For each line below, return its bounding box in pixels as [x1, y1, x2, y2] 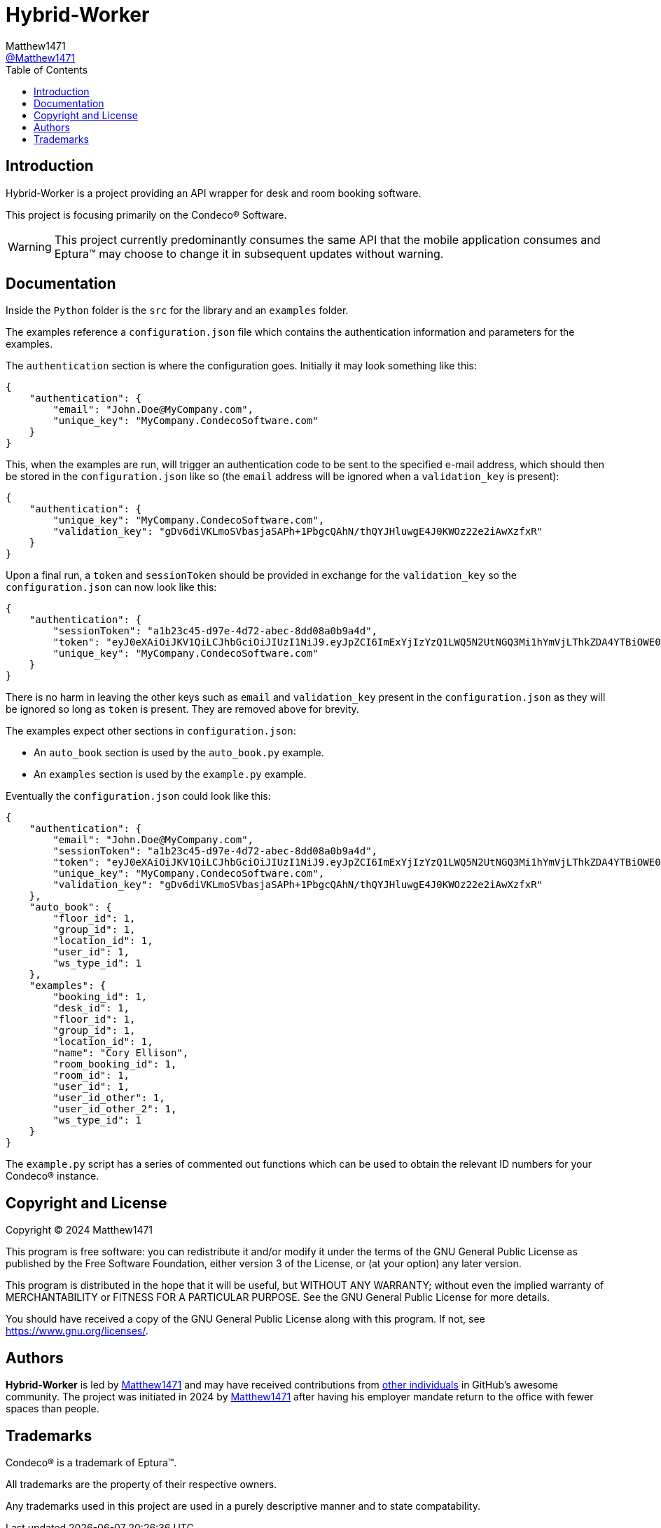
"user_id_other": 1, [53, 1092, 165, 1104]
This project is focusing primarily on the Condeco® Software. [6, 208, 287, 221]
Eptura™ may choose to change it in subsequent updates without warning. [54, 246, 444, 261]
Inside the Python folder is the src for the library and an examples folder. [6, 304, 349, 317]
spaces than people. [6, 1403, 99, 1415]
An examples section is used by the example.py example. [34, 768, 307, 781]
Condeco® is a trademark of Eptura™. [6, 1456, 177, 1468]
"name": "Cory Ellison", [53, 1047, 189, 1059]
